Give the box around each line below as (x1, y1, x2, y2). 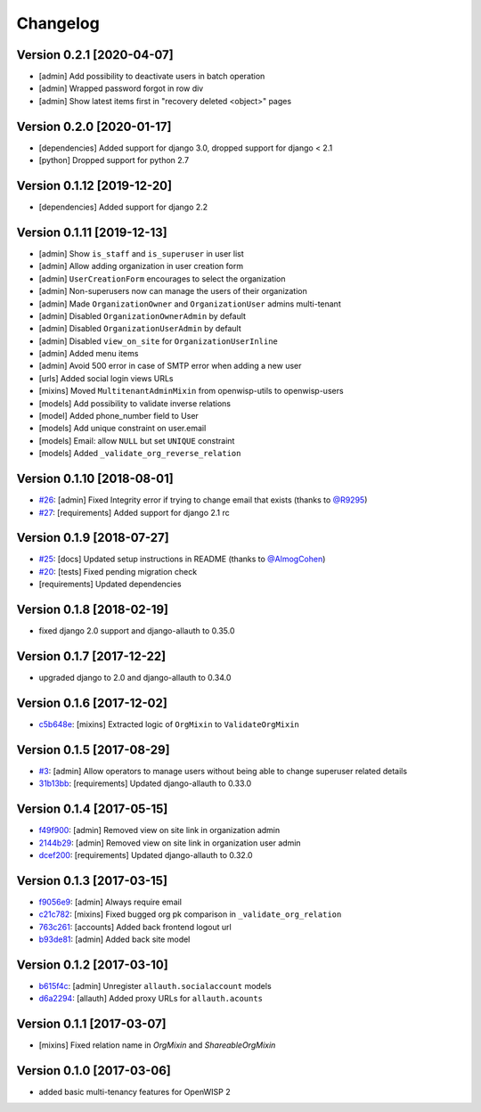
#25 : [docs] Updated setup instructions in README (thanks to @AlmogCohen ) (38, 553, 326, 565)
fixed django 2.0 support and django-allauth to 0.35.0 (38, 625, 235, 636)
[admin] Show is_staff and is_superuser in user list (38, 248, 244, 258)
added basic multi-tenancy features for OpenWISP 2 (38, 1087, 231, 1098)
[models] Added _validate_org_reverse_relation (38, 448, 241, 459)
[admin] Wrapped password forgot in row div (38, 83, 204, 94)
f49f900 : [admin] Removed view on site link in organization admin (38, 825, 281, 836)
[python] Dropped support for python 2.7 (38, 155, 190, 166)
